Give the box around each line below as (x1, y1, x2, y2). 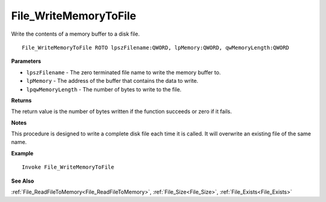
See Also (11, 177, 34, 184)
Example (11, 149, 34, 157)
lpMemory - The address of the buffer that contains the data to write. (26, 77, 199, 85)
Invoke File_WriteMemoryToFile (22, 164, 115, 171)
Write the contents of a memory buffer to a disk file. (11, 30, 140, 37)
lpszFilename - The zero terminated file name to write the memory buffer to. (26, 68, 221, 76)
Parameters (11, 57, 42, 65)
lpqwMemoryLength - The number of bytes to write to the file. (26, 85, 182, 93)
